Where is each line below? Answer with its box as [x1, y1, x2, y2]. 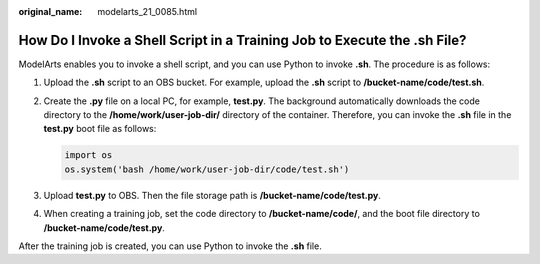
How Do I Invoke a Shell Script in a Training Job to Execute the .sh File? [18, 31, 467, 49]
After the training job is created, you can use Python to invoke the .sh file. [18, 240, 322, 252]
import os [64, 150, 113, 161]
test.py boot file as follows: [43, 123, 157, 135]
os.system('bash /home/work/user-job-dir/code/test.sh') [64, 163, 350, 175]
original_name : [18, 6, 83, 17]
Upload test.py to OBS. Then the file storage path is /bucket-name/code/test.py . [43, 189, 382, 201]
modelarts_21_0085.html [97, 6, 198, 17]
